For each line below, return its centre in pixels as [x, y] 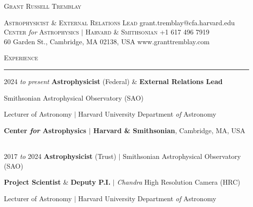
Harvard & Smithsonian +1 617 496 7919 [147, 32]
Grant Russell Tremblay [43, 6]
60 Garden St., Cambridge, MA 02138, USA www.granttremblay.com [107, 41]
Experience [21, 58]
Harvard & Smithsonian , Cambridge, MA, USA [169, 130]
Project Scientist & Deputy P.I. [57, 182]
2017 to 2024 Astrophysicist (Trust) [60, 156]
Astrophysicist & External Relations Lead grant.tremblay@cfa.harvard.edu [119, 22]
